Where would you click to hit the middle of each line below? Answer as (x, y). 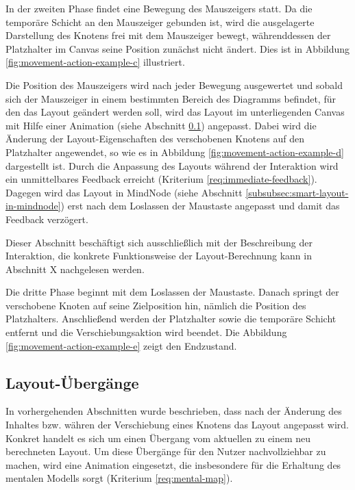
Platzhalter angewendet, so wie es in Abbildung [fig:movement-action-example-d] (175, 152)
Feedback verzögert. (47, 219)
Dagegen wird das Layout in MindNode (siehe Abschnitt (124, 192)
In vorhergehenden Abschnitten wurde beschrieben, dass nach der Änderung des (174, 411)
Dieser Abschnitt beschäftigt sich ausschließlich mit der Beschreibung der (159, 242)
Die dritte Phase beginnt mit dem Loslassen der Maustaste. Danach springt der (172, 292)
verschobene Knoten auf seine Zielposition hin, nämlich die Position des (156, 305)
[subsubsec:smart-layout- (297, 192)
